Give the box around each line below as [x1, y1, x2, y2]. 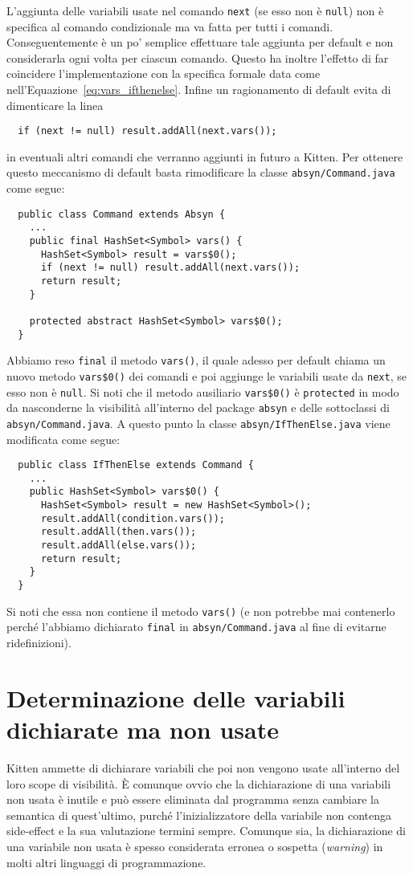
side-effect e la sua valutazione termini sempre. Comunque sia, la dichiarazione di [6, 822, 406, 839]
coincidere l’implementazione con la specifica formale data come [6, 65, 321, 82]
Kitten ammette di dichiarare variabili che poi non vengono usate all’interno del [6, 759, 400, 776]
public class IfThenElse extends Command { [18, 459, 254, 471]
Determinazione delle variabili [6, 681, 346, 714]
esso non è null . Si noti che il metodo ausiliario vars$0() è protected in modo [6, 383, 399, 400]
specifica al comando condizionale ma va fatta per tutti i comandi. [6, 18, 333, 35]
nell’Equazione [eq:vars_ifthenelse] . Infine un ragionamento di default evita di [6, 81, 391, 98]
